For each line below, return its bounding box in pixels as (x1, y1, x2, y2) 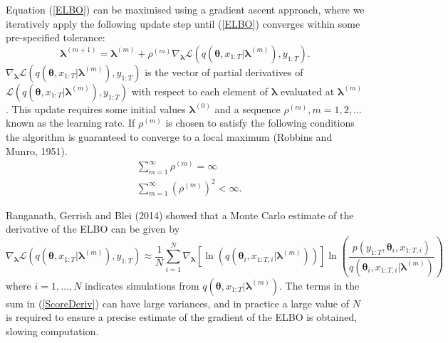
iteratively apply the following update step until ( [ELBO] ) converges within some (6, 16, 360, 31)
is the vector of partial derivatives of (145, 64, 303, 79)
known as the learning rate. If (6, 115, 135, 130)
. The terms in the (279, 278, 360, 292)
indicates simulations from (85, 278, 199, 292)
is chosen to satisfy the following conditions (165, 115, 355, 130)
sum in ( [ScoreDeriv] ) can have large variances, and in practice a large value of (6, 295, 350, 310)
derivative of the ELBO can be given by (6, 221, 180, 236)
